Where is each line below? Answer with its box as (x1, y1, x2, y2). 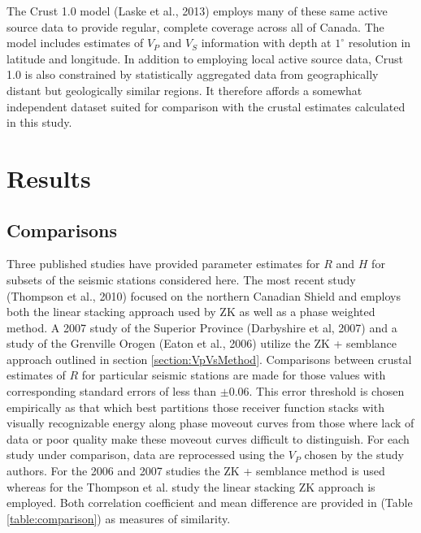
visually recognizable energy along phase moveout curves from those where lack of (7, 414, 414, 431)
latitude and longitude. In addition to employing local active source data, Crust (7, 50, 403, 67)
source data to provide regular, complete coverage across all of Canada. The (7, 18, 384, 35)
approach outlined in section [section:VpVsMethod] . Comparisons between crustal (7, 350, 412, 367)
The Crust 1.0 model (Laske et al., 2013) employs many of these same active (7, 2, 388, 19)
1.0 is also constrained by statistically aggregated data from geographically (7, 66, 379, 83)
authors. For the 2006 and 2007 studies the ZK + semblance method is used (7, 462, 385, 479)
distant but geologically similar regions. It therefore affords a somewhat (7, 81, 362, 98)
